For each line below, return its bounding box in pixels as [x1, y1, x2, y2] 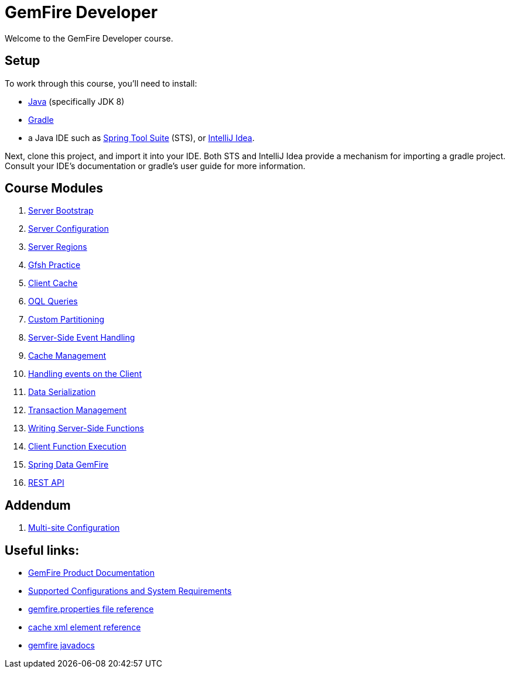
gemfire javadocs [28, 640, 95, 651]
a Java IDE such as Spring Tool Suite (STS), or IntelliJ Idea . [28, 132, 255, 143]
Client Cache [28, 278, 78, 289]
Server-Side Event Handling [28, 332, 135, 343]
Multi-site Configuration [28, 523, 120, 533]
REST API [28, 478, 64, 488]
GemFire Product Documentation [28, 568, 155, 578]
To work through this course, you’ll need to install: [5, 78, 197, 88]
